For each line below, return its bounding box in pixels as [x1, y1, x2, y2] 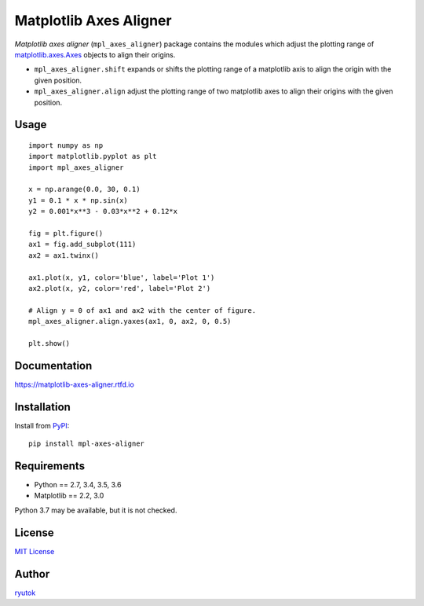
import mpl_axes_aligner [28, 163, 124, 172]
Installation [14, 400, 71, 413]
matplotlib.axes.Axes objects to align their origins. [14, 50, 176, 59]
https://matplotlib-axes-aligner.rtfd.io [14, 380, 135, 389]
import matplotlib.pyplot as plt [28, 152, 157, 161]
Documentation [14, 358, 93, 373]
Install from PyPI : [14, 421, 70, 430]
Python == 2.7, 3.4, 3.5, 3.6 [34, 480, 122, 490]
